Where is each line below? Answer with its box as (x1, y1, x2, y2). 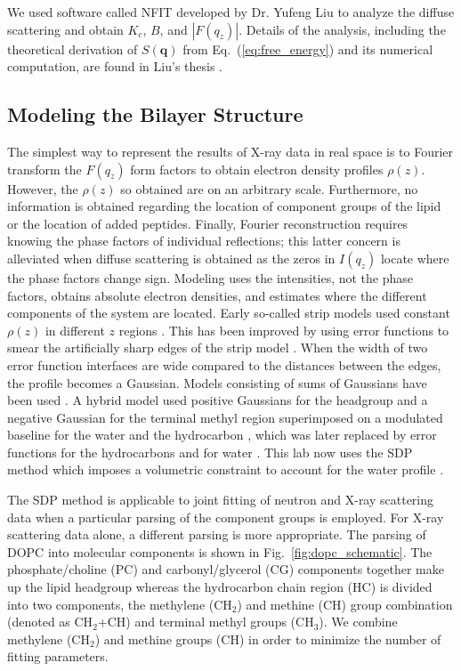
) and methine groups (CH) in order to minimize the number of (94, 629, 441, 648)
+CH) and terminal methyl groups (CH (97, 612, 314, 631)
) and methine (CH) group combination (237, 594, 453, 613)
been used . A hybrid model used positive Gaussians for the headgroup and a (7, 391, 428, 409)
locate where (380, 248, 449, 267)
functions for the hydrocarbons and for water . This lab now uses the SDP (7, 442, 413, 461)
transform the (7, 159, 82, 178)
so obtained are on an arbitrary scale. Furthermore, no (120, 179, 418, 198)
